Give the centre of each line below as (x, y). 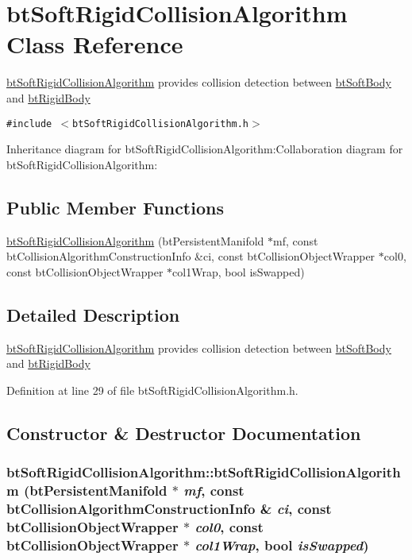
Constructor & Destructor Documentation (184, 433)
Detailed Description (93, 314)
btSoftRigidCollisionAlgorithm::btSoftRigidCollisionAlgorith (204, 472)
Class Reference (95, 44)
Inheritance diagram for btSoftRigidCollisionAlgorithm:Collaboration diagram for (205, 149)
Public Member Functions (115, 207)
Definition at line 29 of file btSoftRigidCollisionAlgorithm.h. (152, 390)
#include (29, 124)
